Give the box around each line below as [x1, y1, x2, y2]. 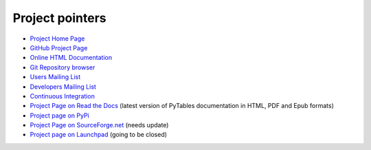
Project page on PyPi [30, 111, 89, 120]
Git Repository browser [30, 63, 95, 72]
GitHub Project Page [30, 43, 88, 52]
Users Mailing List [30, 73, 81, 81]
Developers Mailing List [30, 83, 96, 91]
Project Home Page [30, 34, 85, 43]
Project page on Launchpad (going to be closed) [30, 131, 168, 139]
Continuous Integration [30, 92, 95, 100]
